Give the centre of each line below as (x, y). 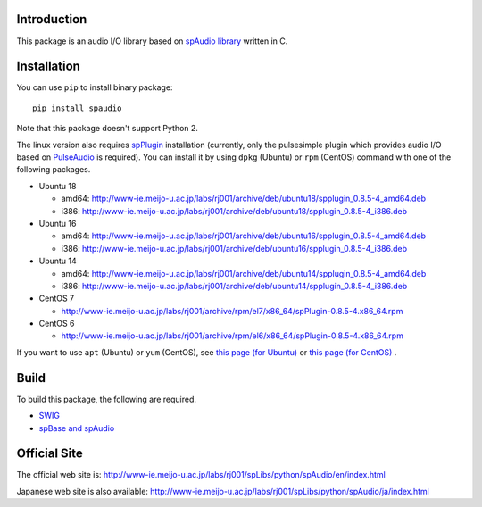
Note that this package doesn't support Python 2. (107, 129)
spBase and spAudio (77, 428)
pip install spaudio (77, 108)
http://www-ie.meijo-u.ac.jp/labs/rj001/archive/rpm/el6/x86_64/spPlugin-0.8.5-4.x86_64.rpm (232, 336)
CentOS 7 (57, 298)
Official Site (50, 454)
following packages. (54, 170)
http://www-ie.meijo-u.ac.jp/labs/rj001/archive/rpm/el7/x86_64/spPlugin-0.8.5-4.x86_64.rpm (232, 311)
